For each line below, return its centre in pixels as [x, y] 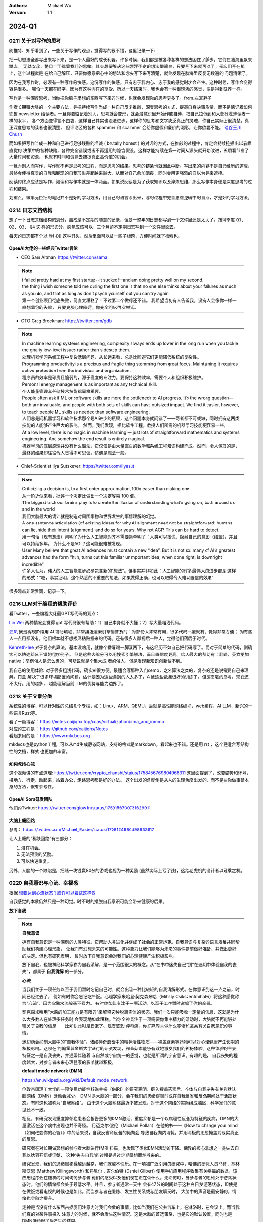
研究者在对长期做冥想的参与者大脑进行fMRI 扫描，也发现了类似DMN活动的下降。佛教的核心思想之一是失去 [128, 1148]
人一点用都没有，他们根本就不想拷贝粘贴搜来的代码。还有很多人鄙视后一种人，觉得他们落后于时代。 [109, 638]
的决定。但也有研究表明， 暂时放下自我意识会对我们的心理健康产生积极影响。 [100, 956]
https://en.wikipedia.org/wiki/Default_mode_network [75, 1080]
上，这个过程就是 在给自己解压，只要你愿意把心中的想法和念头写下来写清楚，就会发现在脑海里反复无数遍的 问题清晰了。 [130, 73]
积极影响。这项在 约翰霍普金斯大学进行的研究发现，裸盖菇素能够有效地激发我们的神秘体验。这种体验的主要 [129, 1048]
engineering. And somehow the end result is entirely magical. [84, 439]
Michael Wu [59, 6]
